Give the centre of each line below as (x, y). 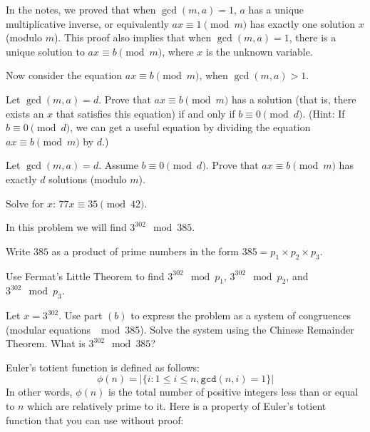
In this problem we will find (66, 227)
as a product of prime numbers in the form (145, 251)
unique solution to (45, 51)
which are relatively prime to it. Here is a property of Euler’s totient (177, 406)
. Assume (118, 165)
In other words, (39, 392)
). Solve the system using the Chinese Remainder (247, 329)
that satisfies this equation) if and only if (145, 113)
